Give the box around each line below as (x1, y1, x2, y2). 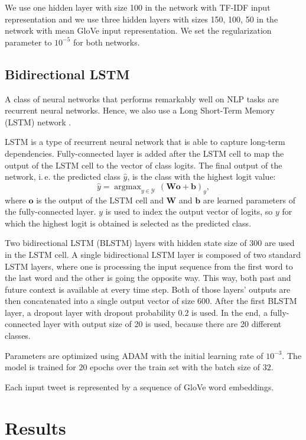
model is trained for (5, 361, 76, 373)
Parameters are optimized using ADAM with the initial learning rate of (5, 349, 263, 361)
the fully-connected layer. (5, 205, 96, 218)
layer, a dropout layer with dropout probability (5, 306, 175, 318)
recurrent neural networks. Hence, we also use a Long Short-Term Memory (5, 104, 275, 117)
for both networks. (73, 35, 140, 48)
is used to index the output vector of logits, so (105, 205, 273, 218)
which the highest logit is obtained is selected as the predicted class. (5, 216, 252, 229)
